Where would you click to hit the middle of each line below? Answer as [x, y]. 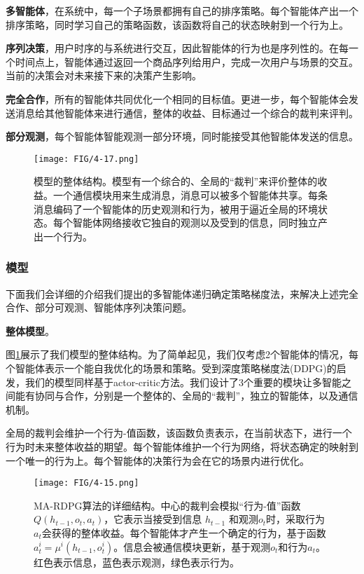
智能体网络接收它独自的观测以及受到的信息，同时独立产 [200, 223]
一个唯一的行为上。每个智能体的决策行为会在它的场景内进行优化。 [157, 460]
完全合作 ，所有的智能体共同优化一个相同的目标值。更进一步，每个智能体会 [177, 98]
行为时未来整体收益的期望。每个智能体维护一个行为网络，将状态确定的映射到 [182, 446]
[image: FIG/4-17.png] [86, 159]
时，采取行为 [296, 519]
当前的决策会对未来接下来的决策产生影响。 [104, 75]
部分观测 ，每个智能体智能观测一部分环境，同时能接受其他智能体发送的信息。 [182, 136]
